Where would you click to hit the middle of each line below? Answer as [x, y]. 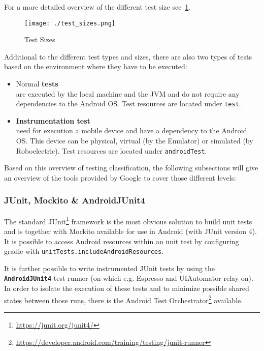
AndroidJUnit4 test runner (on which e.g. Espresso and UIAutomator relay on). [129, 278]
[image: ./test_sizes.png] [70, 23]
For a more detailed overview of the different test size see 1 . [97, 7]
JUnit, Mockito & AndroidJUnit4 [75, 200]
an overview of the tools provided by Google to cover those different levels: [120, 177]
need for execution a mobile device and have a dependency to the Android [131, 130]
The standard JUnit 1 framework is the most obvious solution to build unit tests [128, 220]
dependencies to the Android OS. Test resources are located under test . [128, 104]
